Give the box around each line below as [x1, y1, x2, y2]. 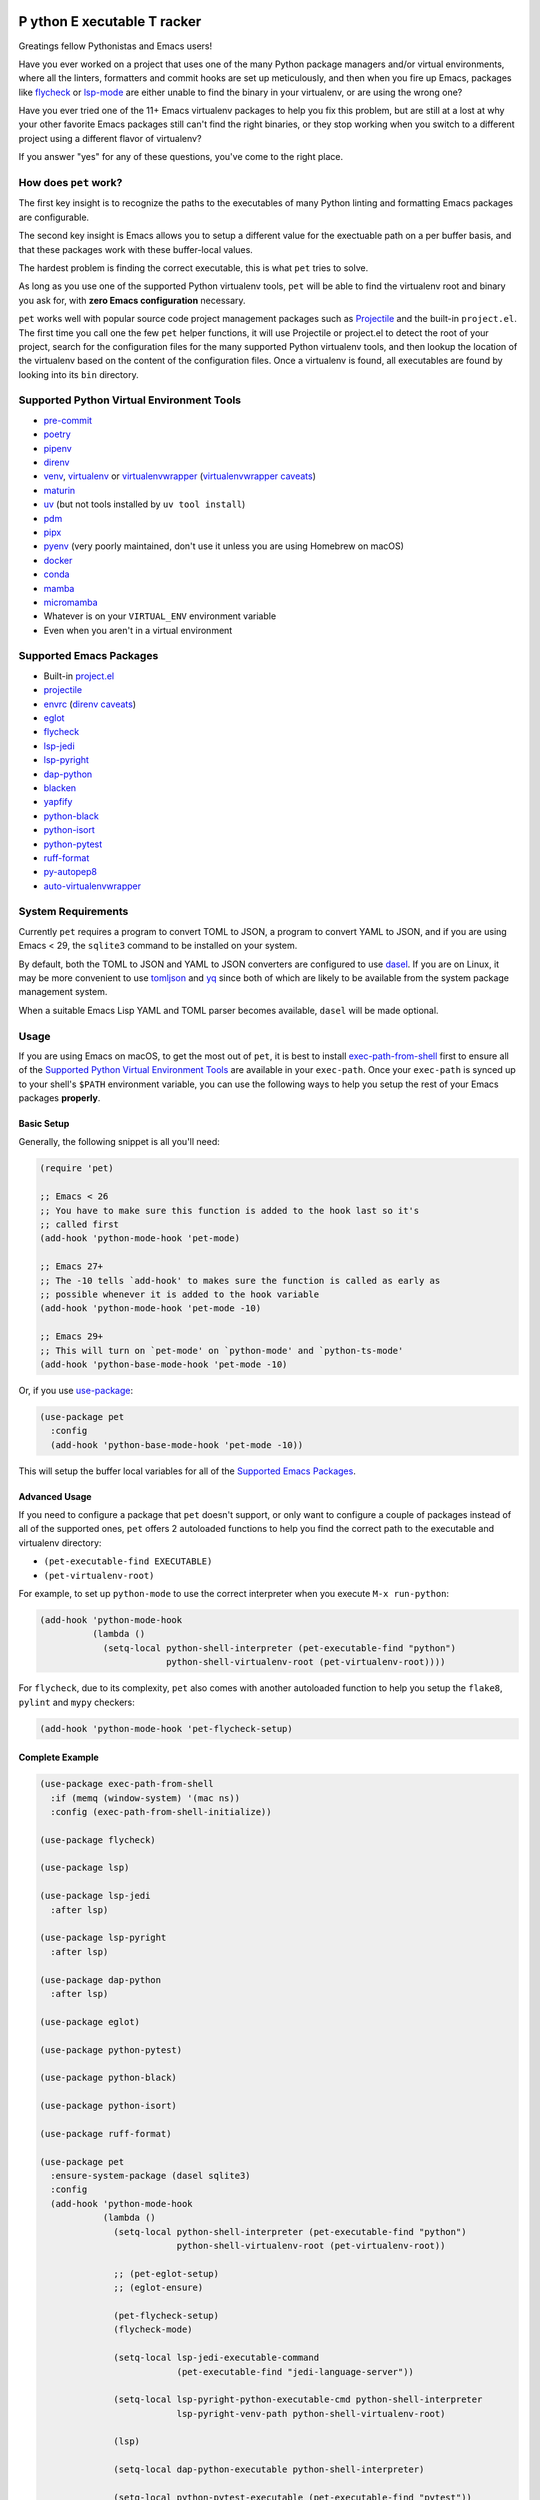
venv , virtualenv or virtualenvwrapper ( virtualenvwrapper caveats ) [43, 470, 317, 482]
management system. [18, 986, 108, 998]
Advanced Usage [18, 1490, 92, 1502]
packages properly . [18, 1092, 101, 1104]
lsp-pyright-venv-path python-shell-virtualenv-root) [176, 2408, 446, 2419]
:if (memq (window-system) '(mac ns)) [50, 1792, 240, 1804]
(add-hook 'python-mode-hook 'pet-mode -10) [39, 1303, 262, 1314]
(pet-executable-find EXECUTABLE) [43, 1556, 213, 1567]
